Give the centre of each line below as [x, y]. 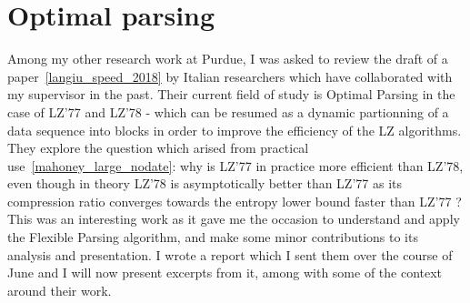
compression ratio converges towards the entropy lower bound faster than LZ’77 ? [235, 201]
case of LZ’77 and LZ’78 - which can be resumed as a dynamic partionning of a [228, 111]
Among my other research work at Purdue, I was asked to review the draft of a [228, 59]
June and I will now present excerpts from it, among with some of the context [225, 273]
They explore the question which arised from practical [158, 148]
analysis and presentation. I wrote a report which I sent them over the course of [230, 254]
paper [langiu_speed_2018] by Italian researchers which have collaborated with [230, 76]
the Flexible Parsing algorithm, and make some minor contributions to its [213, 237]
